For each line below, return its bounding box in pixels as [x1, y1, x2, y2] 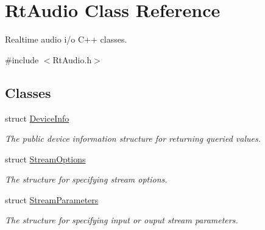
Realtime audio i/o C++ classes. [5, 33, 127, 46]
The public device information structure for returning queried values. [5, 132, 261, 145]
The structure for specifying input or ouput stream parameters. [5, 214, 238, 226]
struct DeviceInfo [5, 111, 69, 124]
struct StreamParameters [5, 193, 99, 206]
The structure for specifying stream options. [5, 173, 168, 186]
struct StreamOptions [5, 152, 86, 165]
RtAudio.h [52, 53, 92, 66]
